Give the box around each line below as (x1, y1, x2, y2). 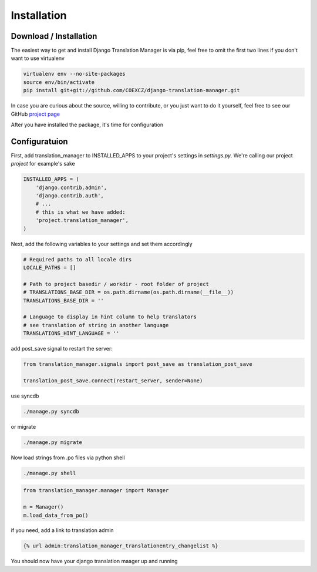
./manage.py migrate (23, 439, 82, 446)
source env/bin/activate (23, 79, 95, 85)
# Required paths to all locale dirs (23, 256, 132, 263)
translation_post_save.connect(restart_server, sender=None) (23, 377, 203, 384)
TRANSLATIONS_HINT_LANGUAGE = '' (23, 330, 120, 337)
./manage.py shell (23, 470, 76, 476)
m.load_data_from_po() (23, 512, 89, 519)
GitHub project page (11, 110, 60, 117)
